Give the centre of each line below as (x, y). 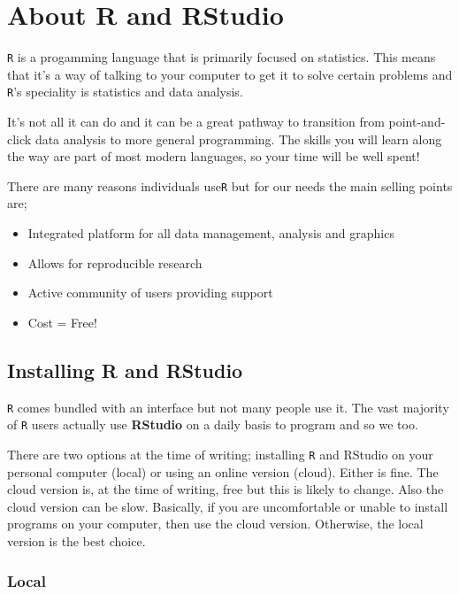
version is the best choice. (76, 540)
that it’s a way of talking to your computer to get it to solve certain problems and (230, 74)
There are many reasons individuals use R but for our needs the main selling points (230, 185)
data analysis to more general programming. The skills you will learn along (238, 139)
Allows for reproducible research (115, 262)
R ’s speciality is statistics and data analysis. (125, 92)
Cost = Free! (62, 322)
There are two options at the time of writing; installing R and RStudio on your (220, 454)
